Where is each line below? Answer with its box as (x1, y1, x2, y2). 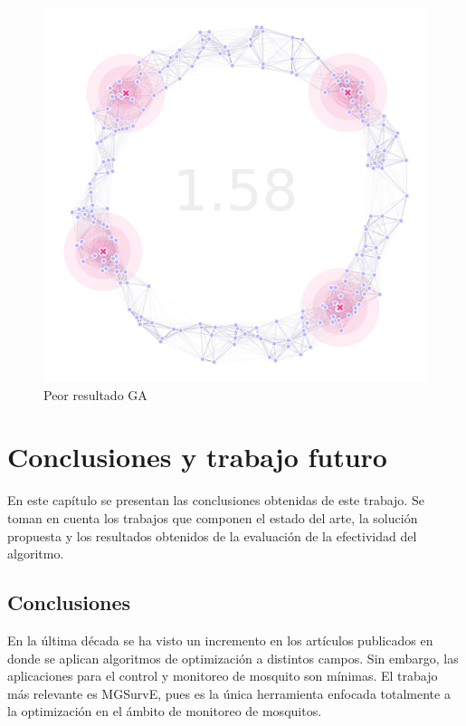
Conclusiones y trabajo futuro (7, 438, 387, 475)
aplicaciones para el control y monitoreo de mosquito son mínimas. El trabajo (7, 666, 438, 685)
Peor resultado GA (43, 385, 147, 404)
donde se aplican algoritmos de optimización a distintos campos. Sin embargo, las (7, 648, 459, 667)
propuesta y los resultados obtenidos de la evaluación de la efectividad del (7, 526, 417, 545)
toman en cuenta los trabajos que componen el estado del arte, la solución (7, 508, 418, 527)
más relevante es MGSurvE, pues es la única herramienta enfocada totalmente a (7, 683, 451, 702)
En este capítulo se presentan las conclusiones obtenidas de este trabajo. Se (7, 491, 424, 510)
